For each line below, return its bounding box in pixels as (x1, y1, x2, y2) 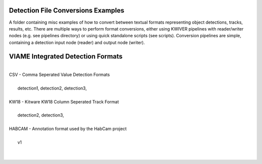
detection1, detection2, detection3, (17, 85, 87, 91)
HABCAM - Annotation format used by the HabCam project (9, 126, 127, 132)
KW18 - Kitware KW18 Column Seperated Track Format (9, 99, 119, 104)
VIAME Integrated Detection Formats (9, 52, 123, 60)
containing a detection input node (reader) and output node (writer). (9, 39, 145, 45)
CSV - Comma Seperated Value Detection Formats (9, 72, 110, 77)
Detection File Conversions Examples (9, 6, 125, 15)
